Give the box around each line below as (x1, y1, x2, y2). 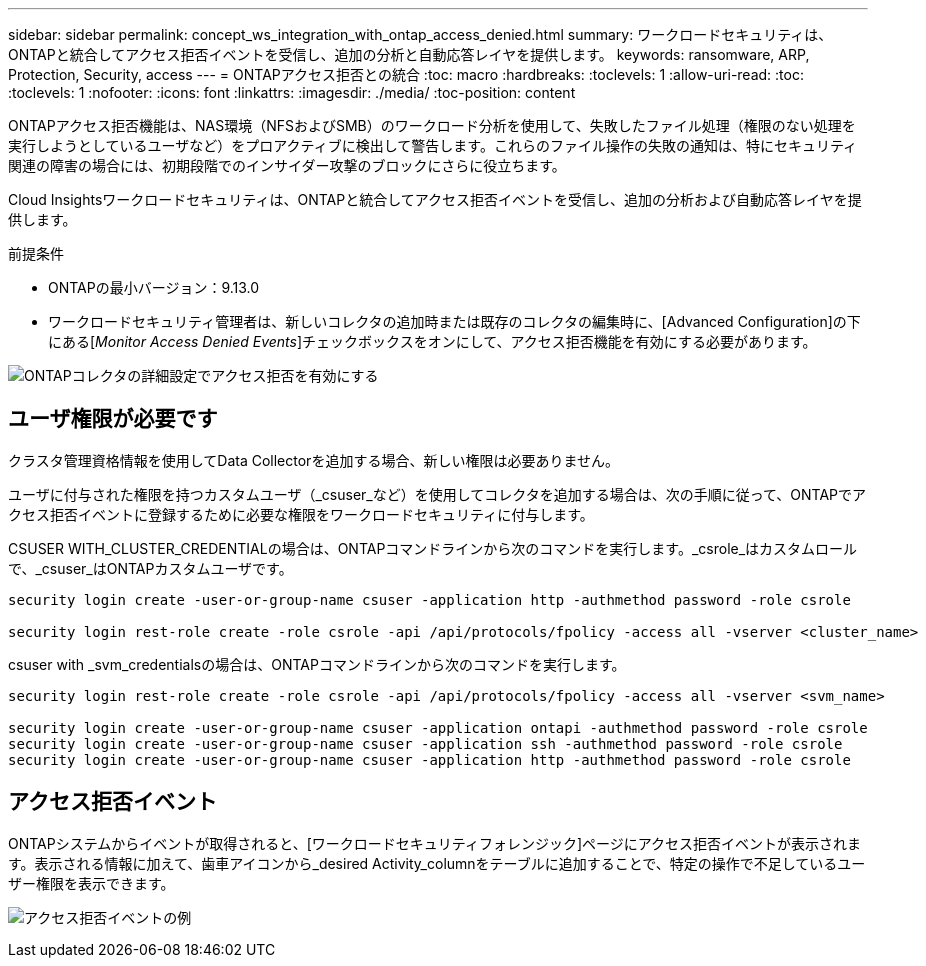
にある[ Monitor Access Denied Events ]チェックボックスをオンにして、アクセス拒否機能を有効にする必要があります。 (48, 333, 817, 350)
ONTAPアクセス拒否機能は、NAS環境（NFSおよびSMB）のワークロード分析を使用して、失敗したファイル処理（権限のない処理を (8, 117, 856, 134)
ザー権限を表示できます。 (8, 874, 175, 892)
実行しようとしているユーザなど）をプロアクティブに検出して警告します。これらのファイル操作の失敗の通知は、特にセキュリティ (8, 137, 858, 154)
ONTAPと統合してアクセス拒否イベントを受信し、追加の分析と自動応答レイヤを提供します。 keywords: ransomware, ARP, (8, 46, 810, 63)
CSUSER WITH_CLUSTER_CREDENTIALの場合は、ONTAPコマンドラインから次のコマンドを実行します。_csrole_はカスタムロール (8, 539, 858, 557)
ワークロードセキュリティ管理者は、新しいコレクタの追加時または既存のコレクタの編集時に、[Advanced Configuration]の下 (48, 313, 861, 330)
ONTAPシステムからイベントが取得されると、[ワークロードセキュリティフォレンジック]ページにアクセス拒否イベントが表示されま (8, 834, 862, 852)
